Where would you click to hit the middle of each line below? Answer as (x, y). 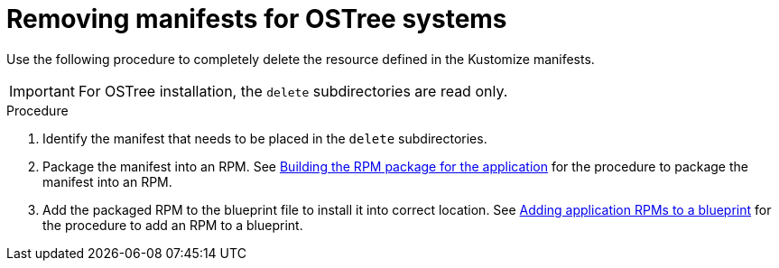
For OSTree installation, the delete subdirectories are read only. (293, 91)
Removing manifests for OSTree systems (257, 19)
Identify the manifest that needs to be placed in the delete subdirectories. (265, 138)
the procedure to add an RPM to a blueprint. (173, 225)
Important (42, 91)
